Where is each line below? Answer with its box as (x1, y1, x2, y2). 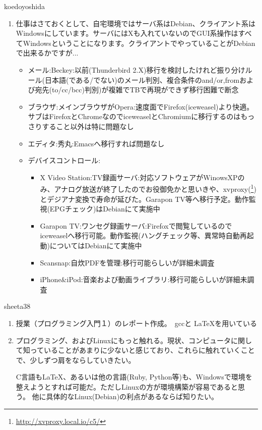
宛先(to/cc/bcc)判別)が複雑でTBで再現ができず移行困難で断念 (35, 84, 239, 95)
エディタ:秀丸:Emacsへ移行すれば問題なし (28, 138, 165, 148)
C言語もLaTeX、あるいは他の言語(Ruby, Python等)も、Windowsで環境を (16, 371, 252, 382)
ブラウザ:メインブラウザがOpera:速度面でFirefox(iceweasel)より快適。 (28, 101, 254, 112)
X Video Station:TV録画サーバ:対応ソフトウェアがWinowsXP (40, 172, 238, 182)
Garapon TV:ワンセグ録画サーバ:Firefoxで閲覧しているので (40, 220, 232, 231)
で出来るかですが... (16, 47, 79, 58)
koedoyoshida (4, 1, 45, 11)
